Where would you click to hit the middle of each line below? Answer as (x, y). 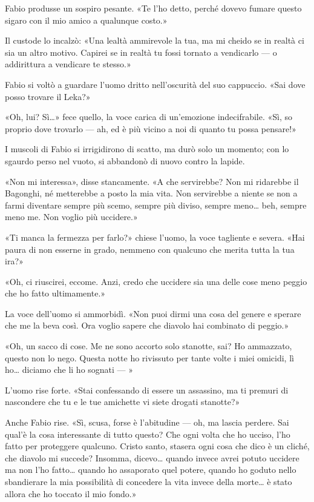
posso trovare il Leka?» (48, 96)
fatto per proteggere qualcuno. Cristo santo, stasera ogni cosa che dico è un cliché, (157, 446)
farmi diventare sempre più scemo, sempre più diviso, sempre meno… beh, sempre (156, 205)
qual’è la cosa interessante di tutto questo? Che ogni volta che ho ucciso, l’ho (148, 434)
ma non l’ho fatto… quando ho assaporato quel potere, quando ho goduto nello (151, 470)
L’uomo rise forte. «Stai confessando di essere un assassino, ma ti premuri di (147, 390)
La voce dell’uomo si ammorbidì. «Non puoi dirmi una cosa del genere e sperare (153, 313)
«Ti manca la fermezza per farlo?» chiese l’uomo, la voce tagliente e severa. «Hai (155, 237)
